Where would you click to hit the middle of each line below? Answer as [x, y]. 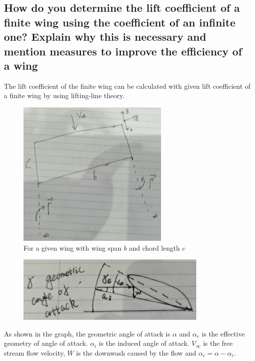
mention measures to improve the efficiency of [123, 51]
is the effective [223, 333]
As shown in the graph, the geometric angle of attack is [87, 333]
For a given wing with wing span [73, 247]
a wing [21, 65]
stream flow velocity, [35, 352]
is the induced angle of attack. [144, 343]
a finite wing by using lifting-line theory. [64, 95]
